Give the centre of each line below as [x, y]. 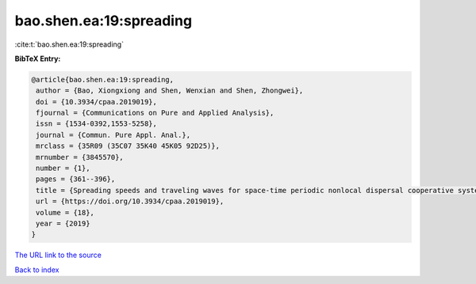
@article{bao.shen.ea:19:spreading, [103, 80]
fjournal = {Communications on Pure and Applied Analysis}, [155, 113]
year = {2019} [63, 223]
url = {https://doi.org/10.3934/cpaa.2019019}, [130, 201]
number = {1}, [63, 169]
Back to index [37, 270]
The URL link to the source [58, 255]
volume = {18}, [65, 212]
